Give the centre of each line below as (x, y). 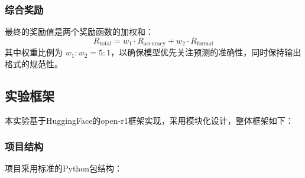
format (205, 44)
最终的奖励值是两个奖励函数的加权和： (79, 32)
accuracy (155, 44)
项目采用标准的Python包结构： (64, 168)
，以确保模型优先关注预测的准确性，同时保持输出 (206, 52)
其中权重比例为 (34, 52)
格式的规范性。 (34, 63)
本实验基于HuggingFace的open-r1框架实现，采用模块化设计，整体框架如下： (149, 120)
